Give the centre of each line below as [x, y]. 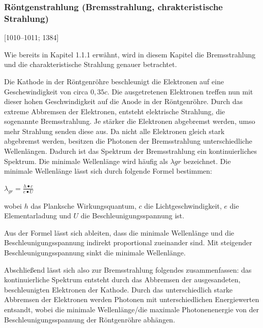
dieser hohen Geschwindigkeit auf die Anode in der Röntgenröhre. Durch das [123, 101]
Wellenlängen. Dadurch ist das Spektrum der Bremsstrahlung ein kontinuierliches [131, 151]
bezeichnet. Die [207, 161]
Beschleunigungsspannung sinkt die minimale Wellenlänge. [95, 253]
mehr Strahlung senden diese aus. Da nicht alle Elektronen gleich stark [114, 131]
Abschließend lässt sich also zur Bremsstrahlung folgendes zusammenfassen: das [128, 269]
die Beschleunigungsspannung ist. [132, 216]
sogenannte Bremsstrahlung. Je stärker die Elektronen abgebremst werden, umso [130, 121]
